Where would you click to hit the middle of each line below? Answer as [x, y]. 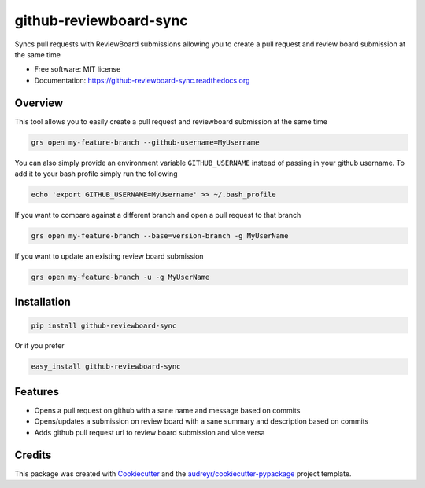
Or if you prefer [39, 346]
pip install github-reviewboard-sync [104, 325]
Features [37, 392]
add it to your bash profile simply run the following [96, 174]
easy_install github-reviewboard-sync [106, 367]
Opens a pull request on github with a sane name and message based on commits [167, 410]
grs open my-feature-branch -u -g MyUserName [120, 277]
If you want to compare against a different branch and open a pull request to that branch [158, 215]
